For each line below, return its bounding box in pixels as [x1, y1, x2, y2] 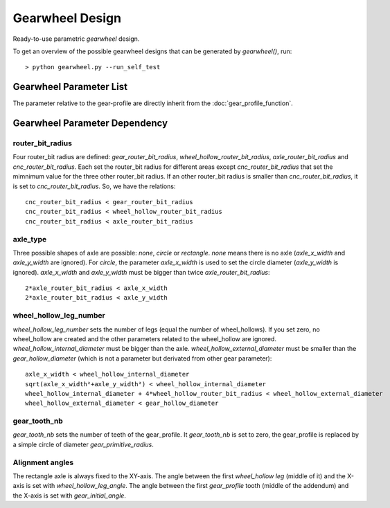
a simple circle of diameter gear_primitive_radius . [12, 440, 154, 448]
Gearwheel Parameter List [12, 81, 128, 93]
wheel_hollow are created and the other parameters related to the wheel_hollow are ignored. [12, 334, 277, 343]
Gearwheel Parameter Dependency [12, 118, 168, 129]
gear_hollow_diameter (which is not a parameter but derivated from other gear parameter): [12, 354, 272, 363]
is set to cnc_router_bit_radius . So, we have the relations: [12, 182, 176, 190]
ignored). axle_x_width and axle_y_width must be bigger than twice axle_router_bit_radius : [12, 268, 270, 276]
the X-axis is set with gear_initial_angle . [12, 491, 126, 500]
